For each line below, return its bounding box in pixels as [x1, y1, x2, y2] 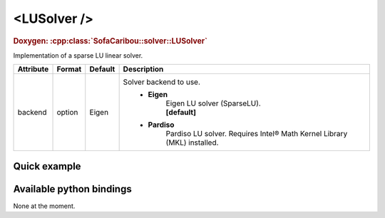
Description [123, 64, 164, 74]
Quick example [13, 160, 81, 172]
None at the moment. [13, 202, 76, 210]
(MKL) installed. [165, 137, 219, 147]
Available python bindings [13, 182, 132, 195]
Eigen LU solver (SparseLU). [165, 98, 262, 108]
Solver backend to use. [123, 77, 201, 87]
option [56, 108, 78, 118]
